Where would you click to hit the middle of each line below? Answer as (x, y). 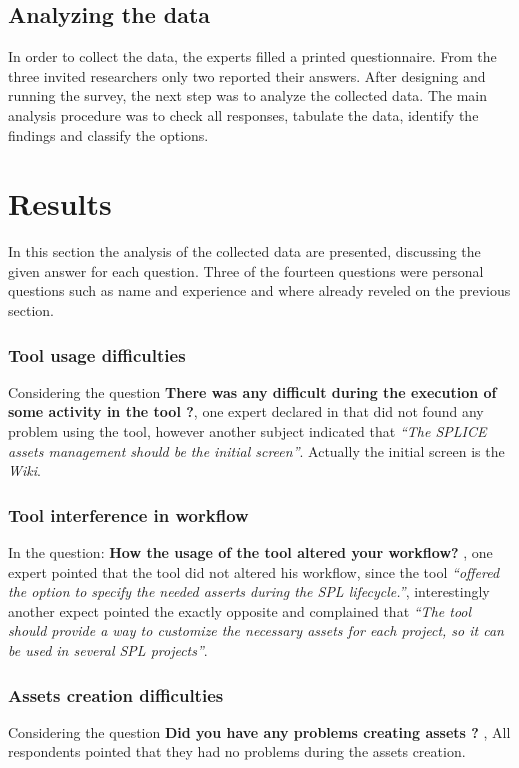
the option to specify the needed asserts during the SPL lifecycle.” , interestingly (249, 591)
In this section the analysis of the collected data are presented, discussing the (244, 251)
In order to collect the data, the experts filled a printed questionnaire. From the (252, 56)
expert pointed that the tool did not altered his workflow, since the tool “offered (254, 571)
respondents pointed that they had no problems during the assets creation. (237, 751)
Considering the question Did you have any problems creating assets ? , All (259, 731)
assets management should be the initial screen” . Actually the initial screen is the (256, 450)
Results (60, 203)
